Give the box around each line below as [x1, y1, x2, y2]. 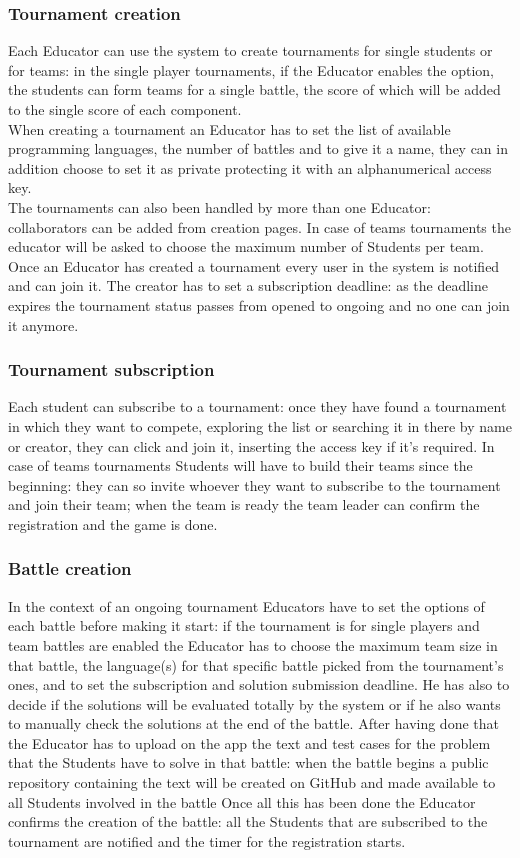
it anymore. [8, 314, 79, 335]
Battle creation [8, 556, 132, 581]
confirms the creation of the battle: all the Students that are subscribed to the [8, 811, 488, 832]
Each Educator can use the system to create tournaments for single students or [8, 40, 493, 61]
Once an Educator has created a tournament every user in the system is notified [8, 255, 500, 276]
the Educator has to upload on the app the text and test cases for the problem [8, 732, 491, 753]
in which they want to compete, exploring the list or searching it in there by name [8, 415, 512, 436]
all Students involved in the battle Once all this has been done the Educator [8, 791, 476, 812]
